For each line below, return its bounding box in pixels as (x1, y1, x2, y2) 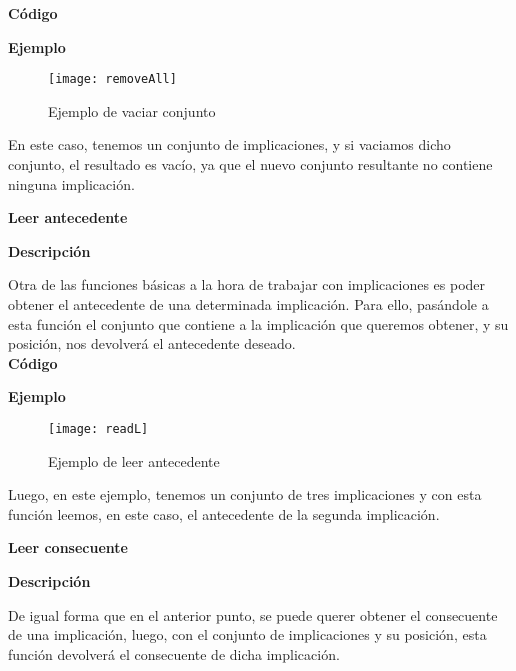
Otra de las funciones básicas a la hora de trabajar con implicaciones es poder (8, 274, 486, 295)
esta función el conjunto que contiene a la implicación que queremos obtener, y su (8, 313, 509, 334)
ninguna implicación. (8, 173, 135, 194)
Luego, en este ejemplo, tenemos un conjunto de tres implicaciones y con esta (8, 484, 482, 505)
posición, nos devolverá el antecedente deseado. (8, 333, 296, 354)
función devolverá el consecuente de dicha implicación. (8, 643, 340, 664)
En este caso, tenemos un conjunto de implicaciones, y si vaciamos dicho (8, 134, 451, 155)
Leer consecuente (8, 537, 128, 558)
